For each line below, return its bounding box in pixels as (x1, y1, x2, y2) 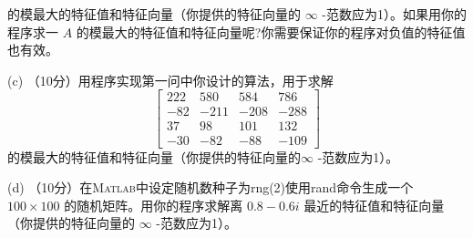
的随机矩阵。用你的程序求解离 (64, 195, 243, 214)
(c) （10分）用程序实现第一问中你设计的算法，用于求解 (7, 70, 334, 89)
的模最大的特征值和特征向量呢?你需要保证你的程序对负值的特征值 (76, 22, 466, 41)
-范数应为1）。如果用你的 (322, 5, 467, 23)
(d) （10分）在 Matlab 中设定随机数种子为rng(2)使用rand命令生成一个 (7, 178, 414, 197)
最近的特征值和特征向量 (303, 195, 445, 214)
